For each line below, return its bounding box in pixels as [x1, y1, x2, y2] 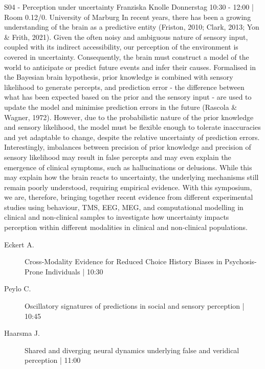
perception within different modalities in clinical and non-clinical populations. [4, 222, 248, 233]
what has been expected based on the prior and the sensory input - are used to [4, 91, 252, 102]
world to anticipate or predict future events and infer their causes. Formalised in [4, 61, 256, 72]
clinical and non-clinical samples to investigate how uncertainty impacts [4, 212, 229, 222]
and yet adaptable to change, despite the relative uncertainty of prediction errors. [4, 131, 260, 142]
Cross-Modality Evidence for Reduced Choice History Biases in [25, 256, 223, 267]
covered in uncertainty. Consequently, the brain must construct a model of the [4, 51, 249, 62]
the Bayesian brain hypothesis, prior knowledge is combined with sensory [4, 72, 233, 82]
